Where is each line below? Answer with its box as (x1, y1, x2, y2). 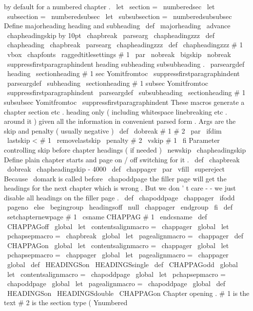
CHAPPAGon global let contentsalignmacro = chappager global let (7, 240, 229, 250)
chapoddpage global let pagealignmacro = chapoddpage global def (7, 278, 225, 289)
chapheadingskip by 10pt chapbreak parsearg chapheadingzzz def (7, 30, 214, 40)
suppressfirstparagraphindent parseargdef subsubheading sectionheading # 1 (7, 87, 246, 97)
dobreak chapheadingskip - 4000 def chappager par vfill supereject (7, 164, 225, 174)
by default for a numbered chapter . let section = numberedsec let (4, 1, 215, 11)
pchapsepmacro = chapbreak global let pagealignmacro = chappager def (7, 231, 244, 241)
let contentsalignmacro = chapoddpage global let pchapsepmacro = (7, 269, 226, 279)
